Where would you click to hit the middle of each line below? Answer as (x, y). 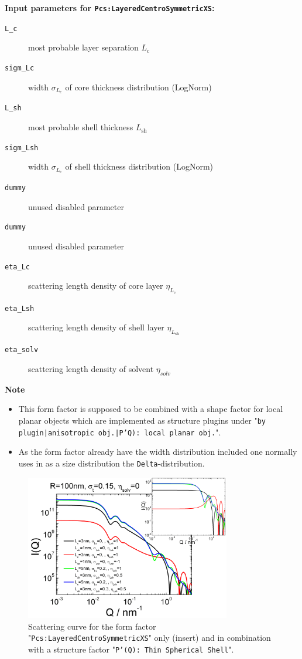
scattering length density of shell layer (96, 327)
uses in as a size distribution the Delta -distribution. (111, 463)
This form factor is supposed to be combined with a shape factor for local (151, 409)
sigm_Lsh (22, 148)
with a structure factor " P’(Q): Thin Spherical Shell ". (131, 649)
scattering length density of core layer (96, 285)
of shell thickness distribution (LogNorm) (139, 166)
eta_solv (22, 350)
